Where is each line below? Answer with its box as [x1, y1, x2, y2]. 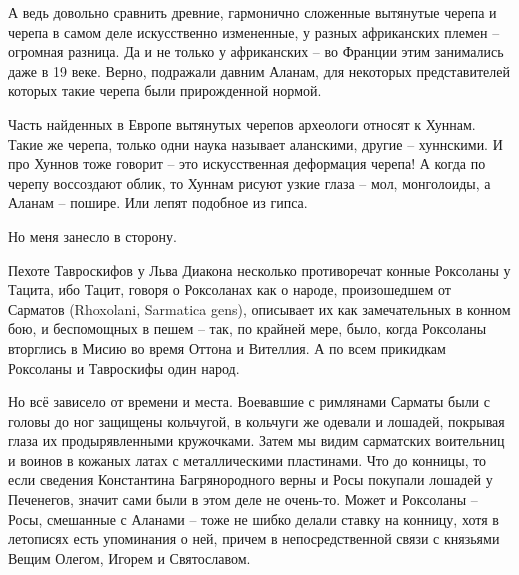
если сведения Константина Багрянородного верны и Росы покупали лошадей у [8, 469, 493, 490]
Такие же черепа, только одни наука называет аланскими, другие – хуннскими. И [8, 133, 503, 154]
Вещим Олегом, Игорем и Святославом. [8, 547, 251, 568]
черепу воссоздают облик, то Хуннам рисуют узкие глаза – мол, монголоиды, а [8, 172, 491, 193]
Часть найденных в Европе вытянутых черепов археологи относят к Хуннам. [8, 113, 476, 134]
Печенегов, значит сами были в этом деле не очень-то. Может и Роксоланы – [8, 489, 478, 510]
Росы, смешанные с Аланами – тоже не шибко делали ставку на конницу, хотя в [8, 508, 499, 529]
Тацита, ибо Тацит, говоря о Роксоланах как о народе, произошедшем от [8, 279, 451, 300]
